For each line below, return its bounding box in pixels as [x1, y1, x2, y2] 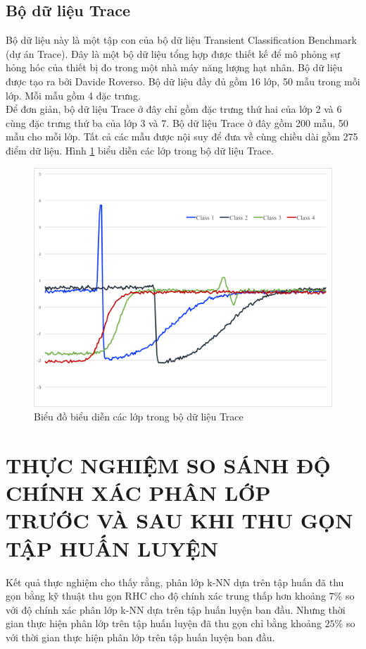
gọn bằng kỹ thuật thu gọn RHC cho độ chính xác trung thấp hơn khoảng [6, 588, 326, 603]
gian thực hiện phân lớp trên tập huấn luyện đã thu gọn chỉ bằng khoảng [6, 616, 322, 631]
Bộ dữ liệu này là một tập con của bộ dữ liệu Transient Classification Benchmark [6, 32, 357, 47]
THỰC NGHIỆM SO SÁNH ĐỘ [6, 451, 331, 480]
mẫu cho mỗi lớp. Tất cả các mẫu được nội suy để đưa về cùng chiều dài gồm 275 [6, 129, 358, 144]
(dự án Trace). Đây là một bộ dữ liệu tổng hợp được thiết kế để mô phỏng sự [6, 46, 340, 61]
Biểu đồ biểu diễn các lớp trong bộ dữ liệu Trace [34, 409, 244, 424]
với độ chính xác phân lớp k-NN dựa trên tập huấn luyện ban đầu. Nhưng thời [6, 602, 346, 617]
